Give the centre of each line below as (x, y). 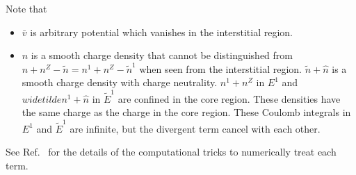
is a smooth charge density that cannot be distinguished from (162, 55)
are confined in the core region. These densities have (229, 98)
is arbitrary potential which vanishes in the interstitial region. (162, 32)
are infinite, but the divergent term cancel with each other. (195, 128)
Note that (26, 8)
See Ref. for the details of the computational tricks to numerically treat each (171, 152)
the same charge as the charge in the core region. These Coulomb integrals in (186, 112)
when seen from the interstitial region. (220, 68)
